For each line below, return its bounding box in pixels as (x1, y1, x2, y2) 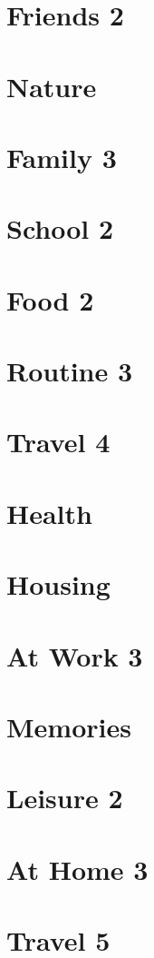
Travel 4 (6, 423, 111, 460)
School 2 (6, 210, 114, 247)
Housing (6, 566, 111, 603)
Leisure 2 (6, 779, 123, 816)
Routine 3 (6, 352, 133, 390)
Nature (6, 67, 97, 104)
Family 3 (6, 138, 117, 175)
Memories (6, 707, 131, 745)
